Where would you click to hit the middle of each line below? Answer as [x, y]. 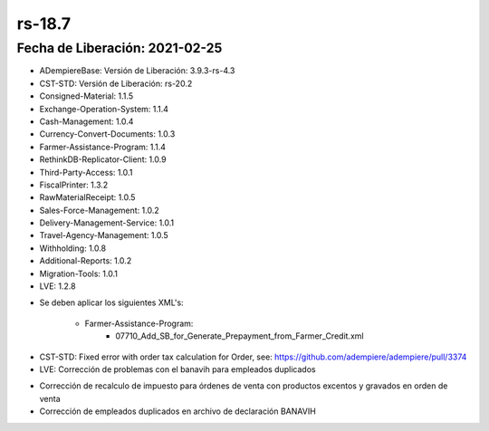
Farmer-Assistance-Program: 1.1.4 [103, 147]
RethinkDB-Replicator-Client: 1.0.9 [103, 159]
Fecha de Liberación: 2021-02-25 [120, 48]
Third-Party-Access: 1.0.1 [86, 172]
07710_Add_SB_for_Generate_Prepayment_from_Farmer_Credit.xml [240, 336]
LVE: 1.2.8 [58, 286]
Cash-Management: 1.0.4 [86, 121]
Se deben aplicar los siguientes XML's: [112, 302]
